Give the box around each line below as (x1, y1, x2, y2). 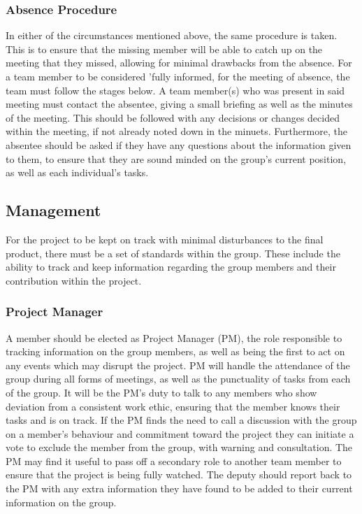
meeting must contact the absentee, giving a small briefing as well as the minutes (6, 97, 353, 111)
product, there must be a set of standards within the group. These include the (6, 245, 340, 260)
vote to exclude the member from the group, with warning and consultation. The (6, 440, 353, 455)
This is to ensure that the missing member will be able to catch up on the (6, 41, 323, 56)
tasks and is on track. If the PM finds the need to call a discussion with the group (6, 413, 357, 427)
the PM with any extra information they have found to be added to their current (6, 481, 353, 496)
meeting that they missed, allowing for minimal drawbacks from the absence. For (6, 55, 352, 70)
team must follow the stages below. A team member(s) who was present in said (6, 83, 345, 97)
